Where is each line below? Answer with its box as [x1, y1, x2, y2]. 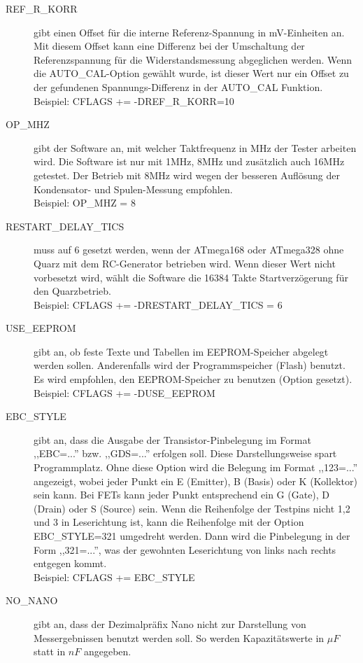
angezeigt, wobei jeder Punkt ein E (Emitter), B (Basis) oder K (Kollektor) [34, 473, 357, 488]
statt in [34, 644, 66, 659]
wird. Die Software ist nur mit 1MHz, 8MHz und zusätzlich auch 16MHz [34, 154, 345, 169]
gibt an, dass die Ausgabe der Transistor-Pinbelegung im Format [34, 432, 311, 447]
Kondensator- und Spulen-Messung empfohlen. [34, 181, 233, 196]
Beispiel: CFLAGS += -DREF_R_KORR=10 [34, 93, 234, 108]
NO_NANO [6, 593, 58, 608]
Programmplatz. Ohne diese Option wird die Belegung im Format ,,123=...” [34, 460, 358, 475]
